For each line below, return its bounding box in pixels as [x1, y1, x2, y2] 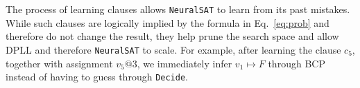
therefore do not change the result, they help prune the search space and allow [6, 29, 339, 43]
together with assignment [6, 56, 113, 70]
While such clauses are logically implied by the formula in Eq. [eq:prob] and [6, 15, 329, 30]
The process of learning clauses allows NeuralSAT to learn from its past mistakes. [6, 2, 350, 16]
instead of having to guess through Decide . [6, 69, 188, 84]
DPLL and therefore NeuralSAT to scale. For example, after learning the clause [6, 42, 341, 56]
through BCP [268, 56, 325, 70]
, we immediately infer [137, 56, 232, 70]
